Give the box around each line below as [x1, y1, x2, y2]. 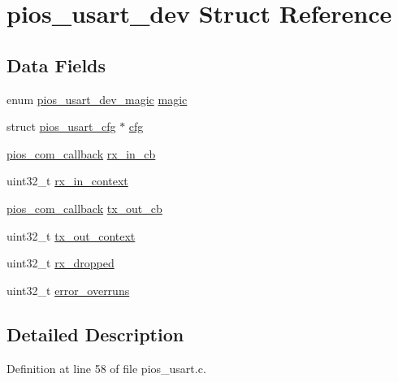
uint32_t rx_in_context [6, 172, 128, 189]
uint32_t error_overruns [6, 281, 130, 298]
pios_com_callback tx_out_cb [6, 199, 162, 216]
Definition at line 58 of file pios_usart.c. [6, 359, 206, 376]
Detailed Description [6, 321, 184, 346]
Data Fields [6, 52, 106, 77]
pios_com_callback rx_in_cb [6, 145, 156, 162]
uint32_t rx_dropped [6, 254, 115, 271]
